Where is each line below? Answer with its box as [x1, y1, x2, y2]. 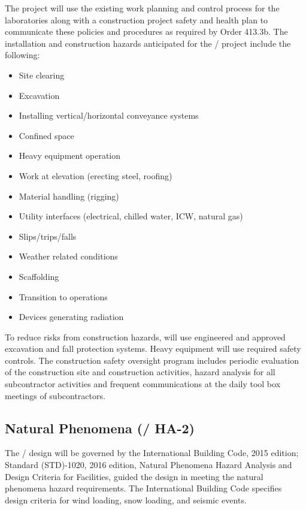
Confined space [19, 129, 74, 141]
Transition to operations [19, 290, 108, 303]
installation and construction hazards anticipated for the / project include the [5, 37, 291, 49]
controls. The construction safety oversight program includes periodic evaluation [5, 354, 299, 366]
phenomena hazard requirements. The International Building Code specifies [5, 482, 282, 494]
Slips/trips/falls [19, 230, 77, 242]
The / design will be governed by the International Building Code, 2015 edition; [5, 446, 299, 459]
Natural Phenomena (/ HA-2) [5, 418, 195, 437]
